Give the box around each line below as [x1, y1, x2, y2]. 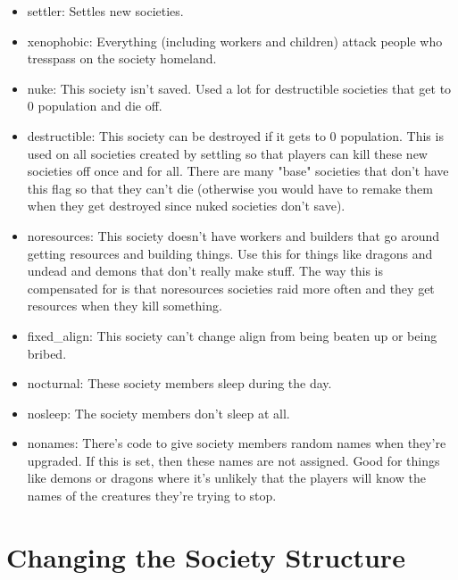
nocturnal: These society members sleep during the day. [27, 374, 332, 393]
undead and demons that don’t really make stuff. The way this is [27, 261, 383, 280]
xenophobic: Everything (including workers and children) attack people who [27, 31, 443, 50]
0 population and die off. [27, 96, 162, 115]
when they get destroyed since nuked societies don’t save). [27, 196, 346, 215]
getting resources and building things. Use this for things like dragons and [27, 244, 433, 262]
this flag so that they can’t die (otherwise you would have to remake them [27, 178, 433, 197]
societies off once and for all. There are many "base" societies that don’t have [27, 162, 449, 180]
